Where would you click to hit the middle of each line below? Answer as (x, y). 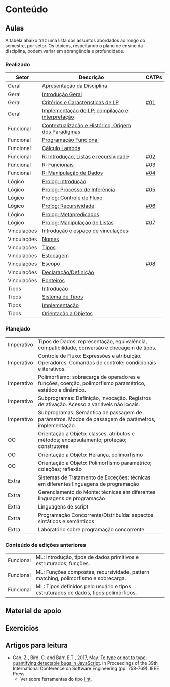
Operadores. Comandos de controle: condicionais (97, 362)
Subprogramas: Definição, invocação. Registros (94, 398)
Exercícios (22, 628)
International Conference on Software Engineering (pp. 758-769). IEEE (86, 668)
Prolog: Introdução (64, 182)
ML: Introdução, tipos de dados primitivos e (87, 557)
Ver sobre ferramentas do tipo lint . (56, 679)
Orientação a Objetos (67, 314)
